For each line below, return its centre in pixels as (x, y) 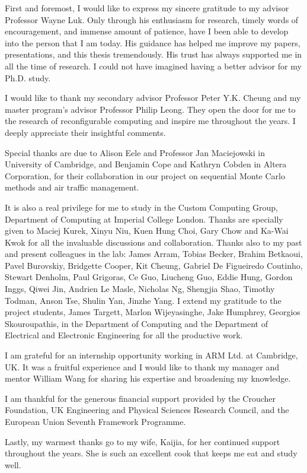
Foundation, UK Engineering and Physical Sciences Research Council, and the (147, 410)
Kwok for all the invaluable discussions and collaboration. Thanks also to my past (153, 242)
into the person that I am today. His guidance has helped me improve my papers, (153, 42)
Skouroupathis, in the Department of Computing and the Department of (136, 323)
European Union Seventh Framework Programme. (95, 421)
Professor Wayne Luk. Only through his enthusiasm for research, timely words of (152, 19)
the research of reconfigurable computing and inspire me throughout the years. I (150, 121)
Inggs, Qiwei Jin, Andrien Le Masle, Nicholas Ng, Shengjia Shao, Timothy (140, 289)
